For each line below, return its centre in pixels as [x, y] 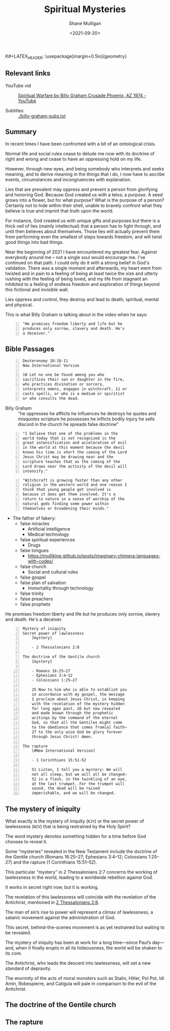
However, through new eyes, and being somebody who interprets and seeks [85, 169]
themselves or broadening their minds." [66, 508]
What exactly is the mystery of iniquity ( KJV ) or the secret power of [75, 821]
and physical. [19, 305]
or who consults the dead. [51, 398]
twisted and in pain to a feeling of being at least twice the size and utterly [82, 274]
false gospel [33, 577]
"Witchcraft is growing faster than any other [72, 480]
